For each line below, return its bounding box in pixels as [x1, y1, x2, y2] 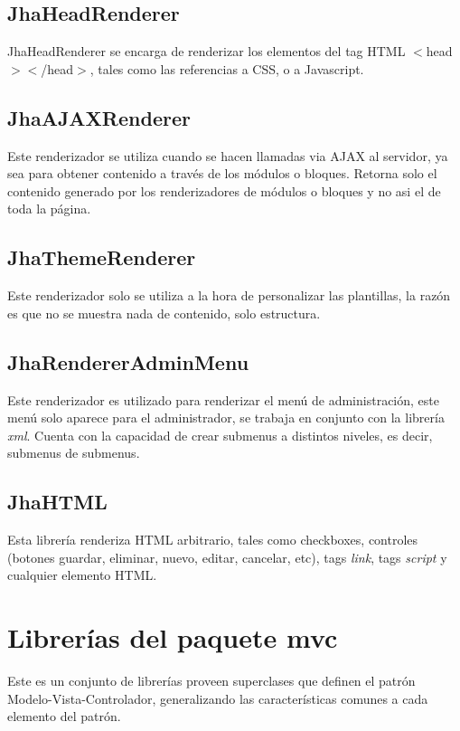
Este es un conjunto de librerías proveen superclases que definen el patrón [7, 671, 416, 690]
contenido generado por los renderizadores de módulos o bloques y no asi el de [7, 181, 441, 200]
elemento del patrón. [7, 707, 121, 726]
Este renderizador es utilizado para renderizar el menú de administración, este [7, 390, 439, 409]
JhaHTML [7, 488, 108, 516]
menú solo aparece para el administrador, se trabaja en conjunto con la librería [7, 408, 445, 427]
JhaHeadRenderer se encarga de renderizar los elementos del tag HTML [7, 42, 406, 61]
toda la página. [7, 199, 91, 218]
